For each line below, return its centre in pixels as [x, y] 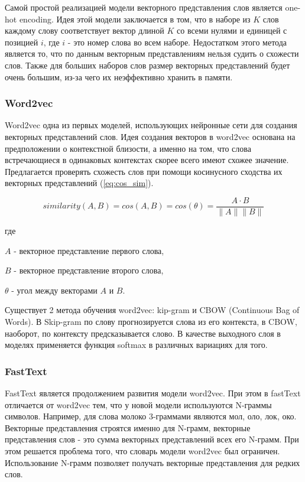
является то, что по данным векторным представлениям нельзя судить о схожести [152, 53]
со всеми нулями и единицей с [232, 30]
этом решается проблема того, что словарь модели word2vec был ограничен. [142, 450]
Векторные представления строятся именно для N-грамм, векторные [128, 427]
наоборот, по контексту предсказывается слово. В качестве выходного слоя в [143, 333]
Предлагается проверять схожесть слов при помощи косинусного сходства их [144, 171]
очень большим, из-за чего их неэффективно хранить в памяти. [119, 76]
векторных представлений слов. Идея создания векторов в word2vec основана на [150, 136]
